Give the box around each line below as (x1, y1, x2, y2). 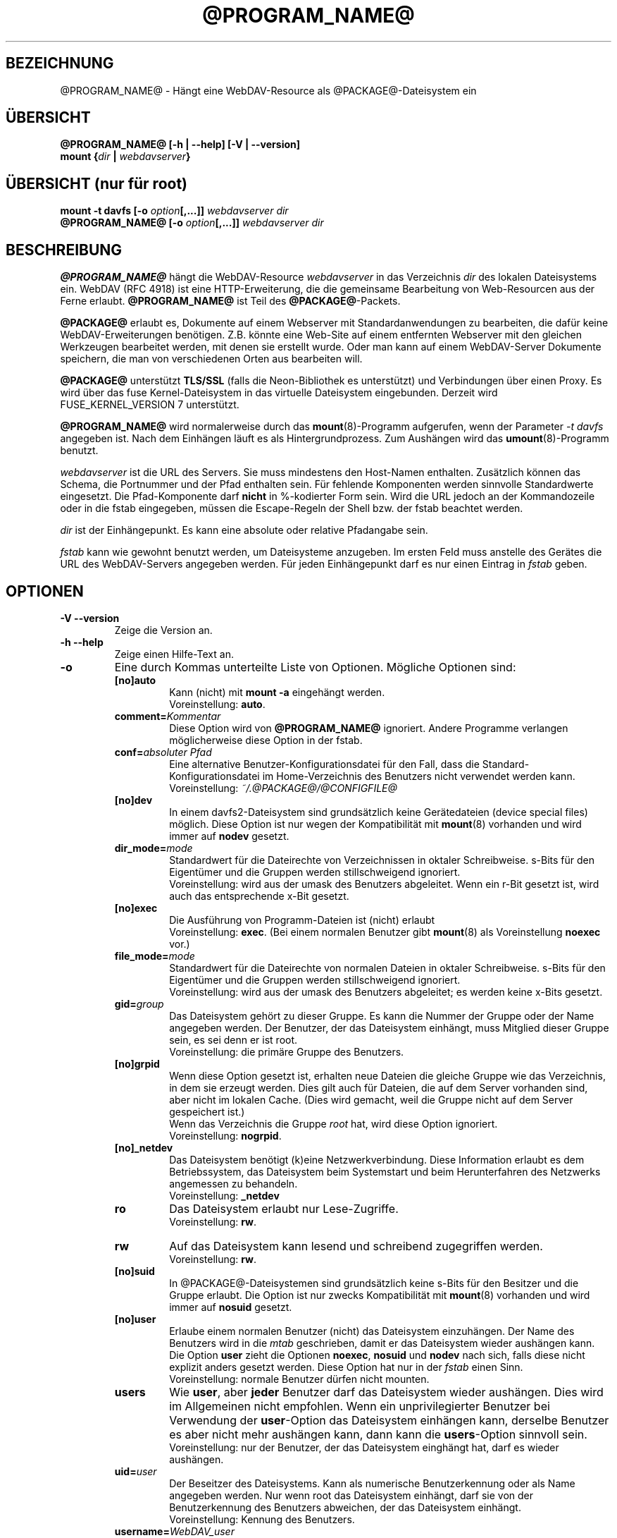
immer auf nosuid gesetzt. (169, 1300, 292, 1313)
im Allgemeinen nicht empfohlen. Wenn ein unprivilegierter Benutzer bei (169, 1398, 550, 1413)
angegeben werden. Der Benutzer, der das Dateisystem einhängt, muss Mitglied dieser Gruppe (169, 1021, 609, 1034)
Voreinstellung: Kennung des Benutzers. (169, 1513, 355, 1525)
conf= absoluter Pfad (114, 745, 212, 758)
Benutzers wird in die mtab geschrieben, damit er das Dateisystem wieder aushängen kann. (169, 1336, 595, 1349)
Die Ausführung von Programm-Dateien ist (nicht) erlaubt (169, 913, 435, 926)
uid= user (114, 1465, 157, 1477)
